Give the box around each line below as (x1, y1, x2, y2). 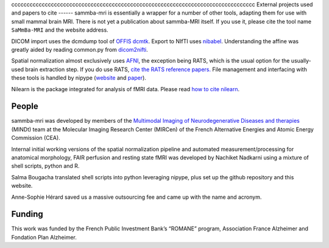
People (11, 101, 39, 112)
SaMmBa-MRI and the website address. (11, 26, 109, 33)
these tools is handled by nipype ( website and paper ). (11, 74, 146, 81)
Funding (11, 209, 44, 219)
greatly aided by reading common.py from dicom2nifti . (11, 46, 149, 53)
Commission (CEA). (11, 134, 60, 142)
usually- (291, 57, 312, 64)
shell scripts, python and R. (11, 162, 80, 170)
